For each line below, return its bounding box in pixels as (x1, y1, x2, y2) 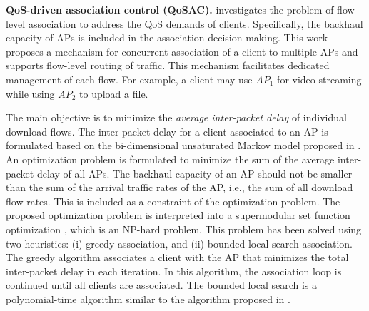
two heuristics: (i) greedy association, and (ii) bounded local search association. (6, 235, 353, 250)
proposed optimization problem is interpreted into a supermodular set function (6, 208, 350, 223)
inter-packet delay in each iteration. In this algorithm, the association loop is (6, 263, 342, 278)
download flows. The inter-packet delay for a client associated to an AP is (6, 123, 328, 138)
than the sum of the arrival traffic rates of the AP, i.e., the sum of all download (6, 180, 353, 195)
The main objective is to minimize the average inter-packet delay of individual (6, 110, 347, 125)
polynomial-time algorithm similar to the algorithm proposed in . (6, 291, 290, 306)
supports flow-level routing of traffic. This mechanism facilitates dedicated (6, 58, 330, 73)
